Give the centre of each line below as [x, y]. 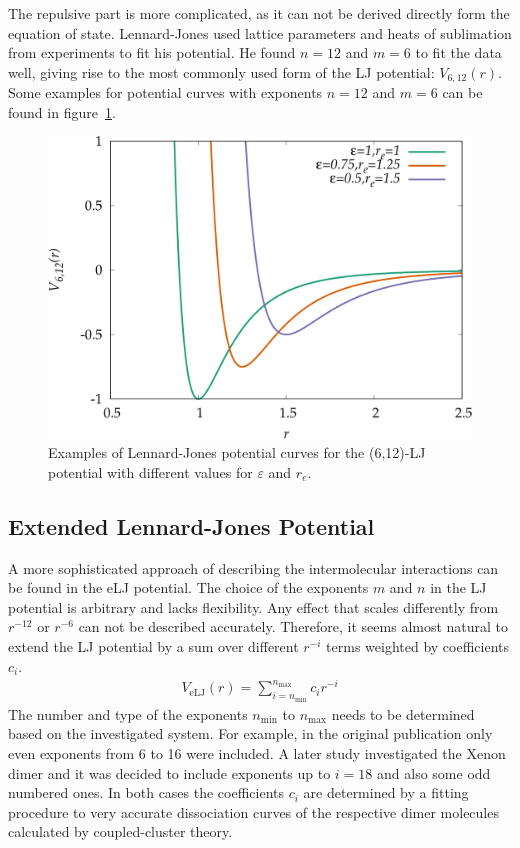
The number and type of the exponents [128, 713]
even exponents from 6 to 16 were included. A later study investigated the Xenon [257, 752]
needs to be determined [403, 713]
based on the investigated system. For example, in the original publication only [250, 733]
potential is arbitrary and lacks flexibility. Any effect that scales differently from [253, 606]
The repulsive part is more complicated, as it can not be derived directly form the [259, 13]
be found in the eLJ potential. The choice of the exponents [188, 587]
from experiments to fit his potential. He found [152, 52]
